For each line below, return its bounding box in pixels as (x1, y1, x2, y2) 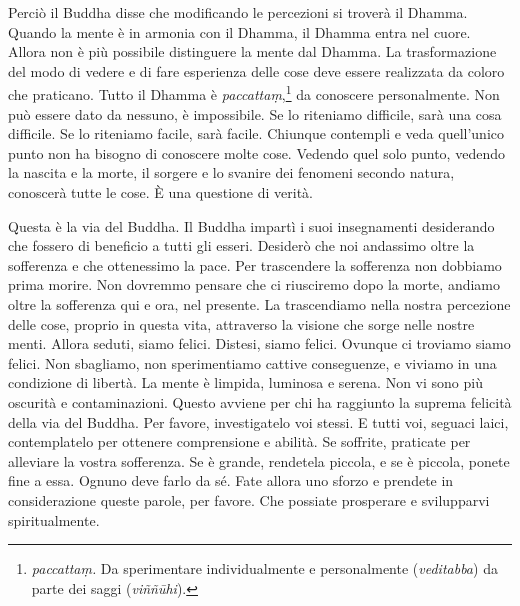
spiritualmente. (8, 509, 100, 530)
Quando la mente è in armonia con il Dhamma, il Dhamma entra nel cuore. (8, 21, 471, 42)
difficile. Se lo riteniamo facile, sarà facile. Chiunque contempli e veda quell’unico (8, 123, 504, 144)
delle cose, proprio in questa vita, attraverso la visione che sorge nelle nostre (8, 313, 475, 334)
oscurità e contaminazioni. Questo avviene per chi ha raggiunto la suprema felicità (8, 391, 512, 412)
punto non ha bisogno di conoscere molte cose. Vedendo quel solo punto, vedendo (8, 142, 505, 163)
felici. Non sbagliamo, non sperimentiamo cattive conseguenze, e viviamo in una (8, 352, 497, 373)
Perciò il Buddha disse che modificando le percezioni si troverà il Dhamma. (8, 2, 468, 22)
